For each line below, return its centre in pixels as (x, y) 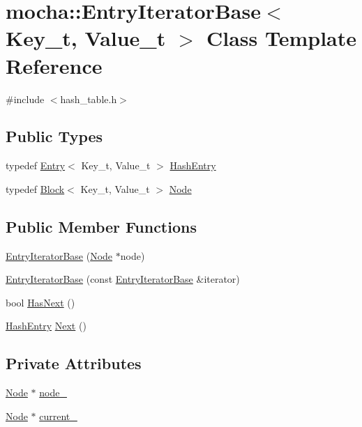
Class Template (281, 38)
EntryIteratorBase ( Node (59, 255)
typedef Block (35, 188)
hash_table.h (89, 99)
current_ (58, 416)
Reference (54, 65)
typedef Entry (36, 165)
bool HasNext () (40, 302)
